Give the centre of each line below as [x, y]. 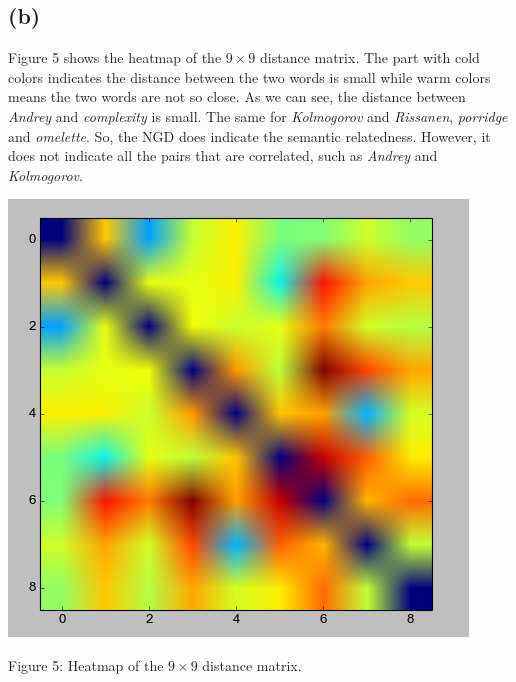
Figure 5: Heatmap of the [86, 664]
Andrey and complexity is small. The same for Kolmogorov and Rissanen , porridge [258, 115]
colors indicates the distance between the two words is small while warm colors [249, 76]
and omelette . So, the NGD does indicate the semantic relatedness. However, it [249, 135]
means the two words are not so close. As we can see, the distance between [237, 96]
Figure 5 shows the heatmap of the [115, 57]
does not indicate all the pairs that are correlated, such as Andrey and [223, 155]
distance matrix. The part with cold [369, 57]
